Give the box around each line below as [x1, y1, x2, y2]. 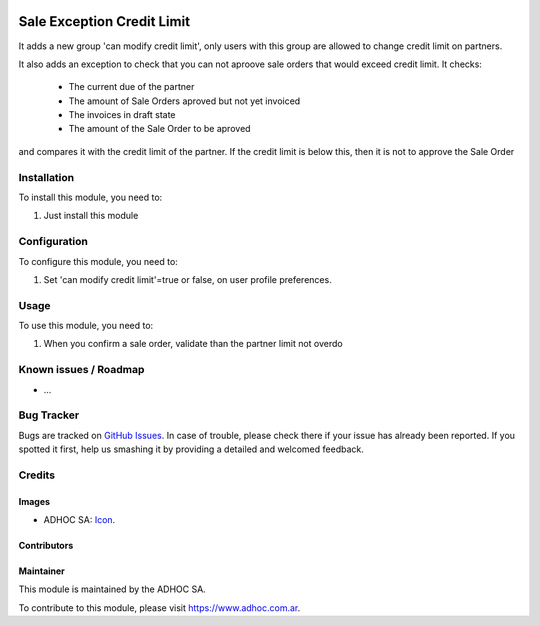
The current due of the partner [68, 81, 195, 93]
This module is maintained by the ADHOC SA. [18, 583, 207, 595]
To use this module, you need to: [18, 320, 154, 332]
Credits [18, 468, 55, 482]
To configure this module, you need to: [18, 255, 179, 267]
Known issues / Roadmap [18, 363, 145, 377]
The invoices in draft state [68, 109, 176, 121]
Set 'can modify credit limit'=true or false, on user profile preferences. [43, 273, 332, 285]
